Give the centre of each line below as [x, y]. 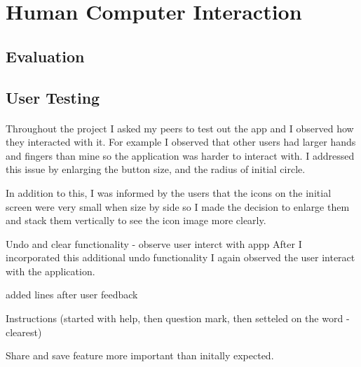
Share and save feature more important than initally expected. [140, 355]
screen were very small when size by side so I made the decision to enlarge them [178, 206]
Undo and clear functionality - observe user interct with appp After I [154, 243]
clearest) [24, 332]
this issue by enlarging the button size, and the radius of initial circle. [156, 169]
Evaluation [45, 56]
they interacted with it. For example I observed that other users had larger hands [181, 142]
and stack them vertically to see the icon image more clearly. [136, 220]
